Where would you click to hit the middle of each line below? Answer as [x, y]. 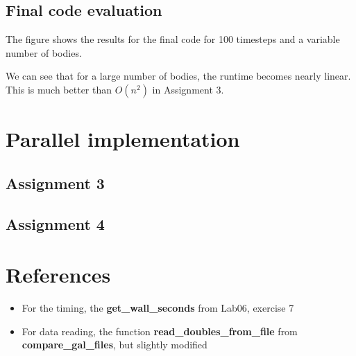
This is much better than [59, 89]
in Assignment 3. [188, 89]
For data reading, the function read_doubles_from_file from [160, 331]
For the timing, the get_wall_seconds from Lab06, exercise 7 [158, 308]
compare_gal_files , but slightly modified [115, 345]
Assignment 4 [55, 223]
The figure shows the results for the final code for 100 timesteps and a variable [173, 39]
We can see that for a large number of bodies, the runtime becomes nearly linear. [178, 76]
